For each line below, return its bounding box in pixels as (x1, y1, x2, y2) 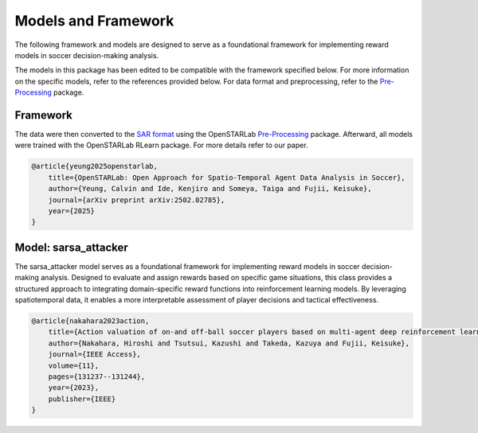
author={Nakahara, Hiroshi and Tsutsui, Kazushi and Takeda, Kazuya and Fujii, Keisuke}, (48, 338, 410, 348)
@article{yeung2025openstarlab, (31, 162, 159, 171)
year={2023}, (48, 383, 100, 392)
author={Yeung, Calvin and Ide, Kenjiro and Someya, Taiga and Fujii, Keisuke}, (48, 184, 372, 193)
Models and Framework (14, 12, 174, 29)
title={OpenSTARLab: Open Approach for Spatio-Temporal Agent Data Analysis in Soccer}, (48, 173, 406, 182)
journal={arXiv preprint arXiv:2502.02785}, (48, 195, 225, 205)
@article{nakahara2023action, (31, 317, 150, 326)
